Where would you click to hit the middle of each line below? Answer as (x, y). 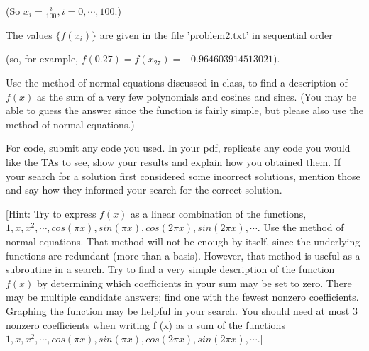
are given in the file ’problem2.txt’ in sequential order (216, 34)
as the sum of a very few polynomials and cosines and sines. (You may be (197, 96)
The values (29, 34)
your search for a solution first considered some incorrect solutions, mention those (183, 175)
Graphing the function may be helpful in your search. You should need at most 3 (182, 310)
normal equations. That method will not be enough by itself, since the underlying (183, 241)
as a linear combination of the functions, (219, 213)
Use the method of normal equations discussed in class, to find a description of (177, 83)
